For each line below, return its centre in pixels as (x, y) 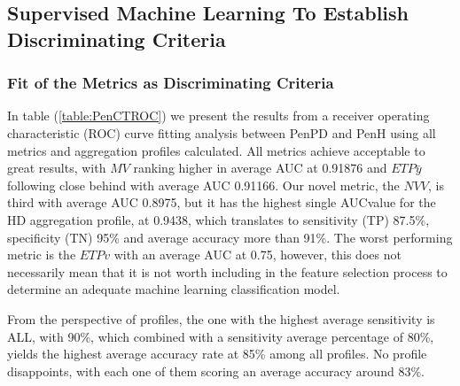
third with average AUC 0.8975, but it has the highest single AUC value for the (222, 202)
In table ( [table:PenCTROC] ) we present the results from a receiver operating (218, 116)
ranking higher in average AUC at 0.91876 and (260, 168)
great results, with (57, 168)
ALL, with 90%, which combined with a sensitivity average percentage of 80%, (221, 336)
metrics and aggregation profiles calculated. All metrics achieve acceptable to (216, 150)
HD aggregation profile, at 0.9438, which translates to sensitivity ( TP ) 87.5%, (218, 219)
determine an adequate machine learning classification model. (174, 289)
